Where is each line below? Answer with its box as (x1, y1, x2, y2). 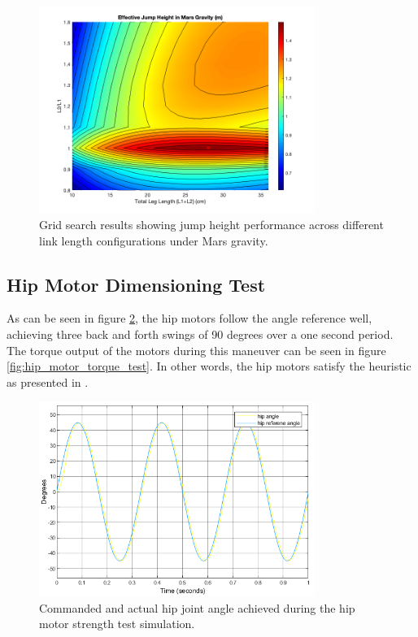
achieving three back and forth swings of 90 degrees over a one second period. (7, 325, 394, 342)
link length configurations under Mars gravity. (39, 232, 268, 249)
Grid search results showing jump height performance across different (39, 215, 384, 232)
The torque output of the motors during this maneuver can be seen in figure (7, 341, 386, 358)
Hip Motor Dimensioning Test (7, 271, 266, 297)
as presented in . (7, 373, 89, 390)
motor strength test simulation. (39, 615, 195, 632)
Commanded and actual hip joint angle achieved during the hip (39, 599, 355, 616)
